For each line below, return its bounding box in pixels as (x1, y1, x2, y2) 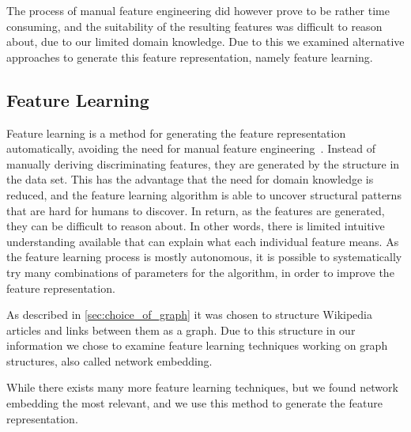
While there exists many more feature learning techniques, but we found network (6, 379, 398, 396)
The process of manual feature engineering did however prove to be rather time (6, 2, 390, 18)
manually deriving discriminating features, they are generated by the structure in (6, 155, 400, 172)
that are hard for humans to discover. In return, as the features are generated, (6, 202, 385, 218)
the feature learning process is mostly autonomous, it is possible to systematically (6, 248, 402, 265)
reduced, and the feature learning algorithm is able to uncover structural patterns (6, 186, 402, 203)
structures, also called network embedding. (6, 352, 213, 369)
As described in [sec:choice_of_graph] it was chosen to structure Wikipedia (6, 306, 373, 323)
